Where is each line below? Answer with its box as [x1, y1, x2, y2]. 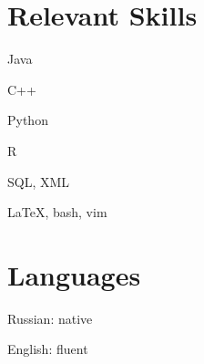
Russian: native [7, 308, 93, 328]
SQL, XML [7, 172, 70, 191]
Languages [7, 255, 141, 293]
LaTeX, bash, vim [7, 203, 107, 222]
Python [7, 110, 48, 130]
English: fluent [7, 339, 88, 359]
